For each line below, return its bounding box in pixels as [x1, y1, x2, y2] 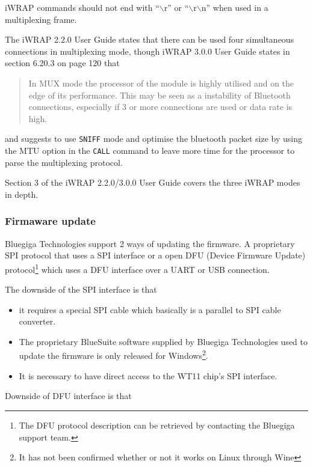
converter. [19, 315, 56, 328]
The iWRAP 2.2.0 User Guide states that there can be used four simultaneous [5, 33, 294, 46]
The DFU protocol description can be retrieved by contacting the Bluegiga [19, 418, 295, 431]
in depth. [5, 188, 39, 200]
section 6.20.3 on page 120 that [5, 56, 120, 69]
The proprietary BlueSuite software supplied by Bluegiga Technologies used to [19, 335, 308, 347]
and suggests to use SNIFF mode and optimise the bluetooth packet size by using [5, 132, 303, 145]
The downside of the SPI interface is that [5, 283, 157, 296]
